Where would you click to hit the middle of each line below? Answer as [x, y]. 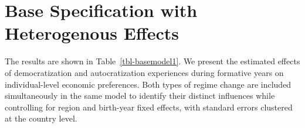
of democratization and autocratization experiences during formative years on [144, 72]
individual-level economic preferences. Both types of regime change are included [148, 84]
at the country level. [41, 118]
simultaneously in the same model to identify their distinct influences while [140, 96]
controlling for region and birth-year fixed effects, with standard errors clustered [149, 107]
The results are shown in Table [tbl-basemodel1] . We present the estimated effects [152, 61]
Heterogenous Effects [92, 33]
